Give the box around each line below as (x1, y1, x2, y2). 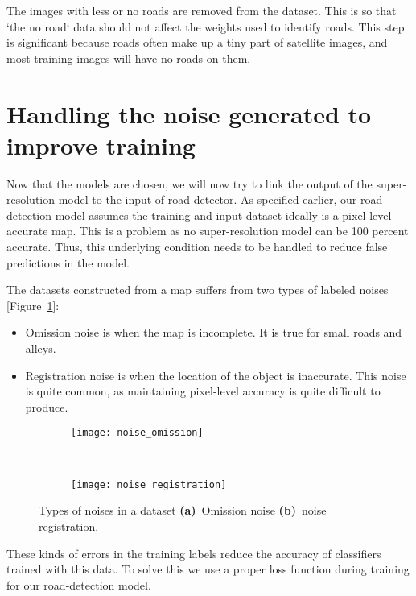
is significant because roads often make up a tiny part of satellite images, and (6, 34, 388, 51)
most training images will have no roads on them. (6, 49, 251, 66)
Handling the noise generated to (6, 97, 372, 130)
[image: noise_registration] (71, 478, 227, 490)
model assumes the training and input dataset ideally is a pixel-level (55, 206, 392, 223)
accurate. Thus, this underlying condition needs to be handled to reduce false (6, 238, 388, 255)
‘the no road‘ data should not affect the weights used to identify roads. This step (6, 18, 405, 35)
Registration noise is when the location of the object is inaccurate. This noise (25, 366, 406, 383)
